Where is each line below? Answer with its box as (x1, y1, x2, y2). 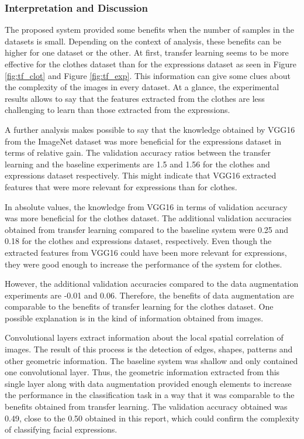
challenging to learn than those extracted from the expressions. (5, 104, 230, 116)
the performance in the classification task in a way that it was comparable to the (5, 389, 295, 401)
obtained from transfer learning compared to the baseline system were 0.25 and (5, 223, 289, 235)
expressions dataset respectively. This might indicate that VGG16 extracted (5, 169, 277, 181)
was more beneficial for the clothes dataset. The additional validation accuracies (5, 212, 292, 224)
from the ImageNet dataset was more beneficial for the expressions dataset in (5, 135, 282, 147)
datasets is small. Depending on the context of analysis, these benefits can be (5, 35, 281, 47)
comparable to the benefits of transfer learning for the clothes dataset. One (5, 300, 274, 313)
